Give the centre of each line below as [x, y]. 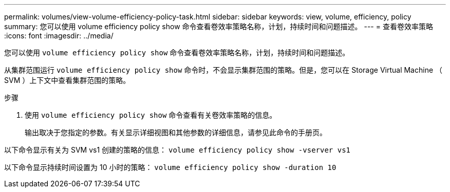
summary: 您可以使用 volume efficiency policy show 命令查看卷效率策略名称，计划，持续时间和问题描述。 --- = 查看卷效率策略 [219, 26]
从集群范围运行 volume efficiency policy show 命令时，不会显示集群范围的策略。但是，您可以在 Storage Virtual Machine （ [223, 70]
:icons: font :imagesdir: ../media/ [59, 36]
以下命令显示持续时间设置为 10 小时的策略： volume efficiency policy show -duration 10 [170, 167]
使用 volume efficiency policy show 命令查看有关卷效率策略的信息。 [151, 115]
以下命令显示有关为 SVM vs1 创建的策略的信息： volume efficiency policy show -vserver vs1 [177, 150]
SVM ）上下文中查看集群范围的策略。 [67, 80]
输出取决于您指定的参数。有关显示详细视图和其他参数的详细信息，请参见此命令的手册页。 [176, 132]
